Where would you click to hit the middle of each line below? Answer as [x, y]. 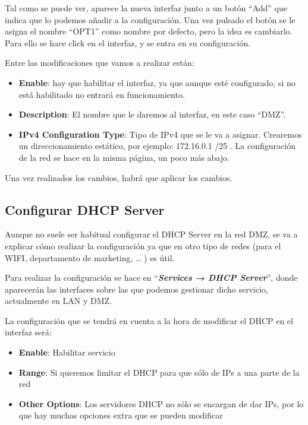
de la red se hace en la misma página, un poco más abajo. [124, 157]
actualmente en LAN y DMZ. [59, 301]
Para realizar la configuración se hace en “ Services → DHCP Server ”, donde [151, 277]
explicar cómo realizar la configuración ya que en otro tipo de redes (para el [143, 245]
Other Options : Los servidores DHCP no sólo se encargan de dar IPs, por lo [161, 403]
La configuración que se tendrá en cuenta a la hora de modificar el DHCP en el [149, 320]
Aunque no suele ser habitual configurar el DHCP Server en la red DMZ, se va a [151, 234]
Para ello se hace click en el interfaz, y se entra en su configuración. [128, 42]
